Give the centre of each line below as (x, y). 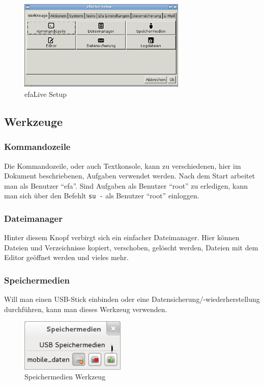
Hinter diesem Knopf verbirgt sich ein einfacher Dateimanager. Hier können (122, 237)
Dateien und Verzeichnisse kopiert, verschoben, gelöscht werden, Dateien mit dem (131, 247)
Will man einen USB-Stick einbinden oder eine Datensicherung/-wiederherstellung (132, 299)
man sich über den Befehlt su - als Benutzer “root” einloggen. (102, 196)
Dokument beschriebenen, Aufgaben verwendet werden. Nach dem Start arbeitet (130, 176)
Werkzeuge (34, 121)
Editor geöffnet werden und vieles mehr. (66, 257)
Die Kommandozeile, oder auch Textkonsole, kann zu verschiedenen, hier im (123, 165)
